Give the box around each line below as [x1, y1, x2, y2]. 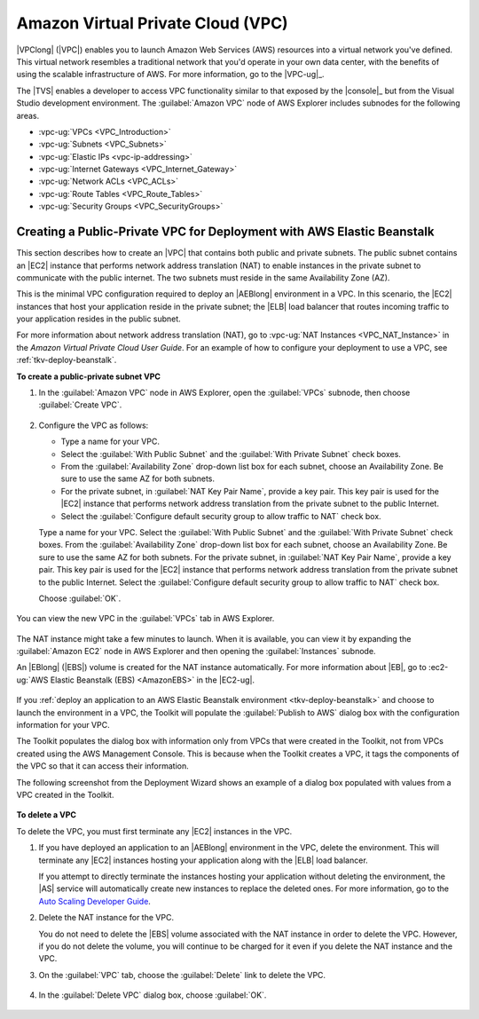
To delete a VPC [16, 810, 77, 820]
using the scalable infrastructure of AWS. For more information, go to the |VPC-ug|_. [16, 69, 325, 80]
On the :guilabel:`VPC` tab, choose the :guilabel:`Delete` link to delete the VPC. [38, 969, 326, 980]
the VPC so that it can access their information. [16, 761, 190, 771]
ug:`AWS [16, 675, 49, 685]
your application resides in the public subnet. [16, 313, 181, 324]
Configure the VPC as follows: [38, 420, 149, 431]
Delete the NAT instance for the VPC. [38, 912, 175, 923]
